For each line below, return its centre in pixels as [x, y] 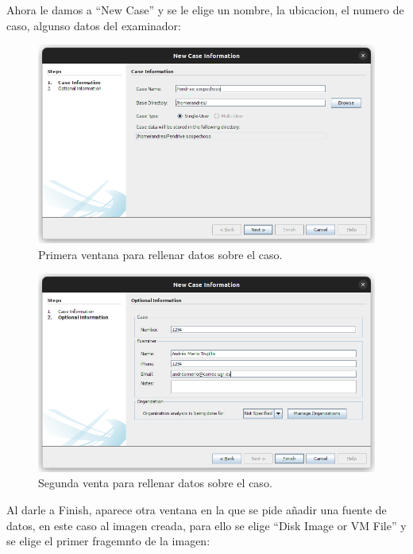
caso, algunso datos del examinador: [94, 25]
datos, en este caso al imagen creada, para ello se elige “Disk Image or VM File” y [206, 525]
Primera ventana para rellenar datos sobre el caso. [160, 254]
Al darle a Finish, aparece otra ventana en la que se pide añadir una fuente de [197, 509]
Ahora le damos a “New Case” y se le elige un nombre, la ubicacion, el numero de [205, 10]
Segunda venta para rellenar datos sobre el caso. [155, 483]
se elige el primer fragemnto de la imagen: [108, 541]
